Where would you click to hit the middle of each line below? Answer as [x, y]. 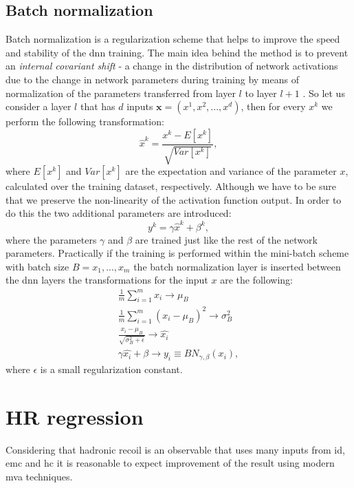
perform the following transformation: [85, 121]
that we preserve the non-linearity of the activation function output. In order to [174, 199]
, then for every [273, 106]
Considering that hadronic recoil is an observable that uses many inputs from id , [175, 449]
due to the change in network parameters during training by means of [152, 79]
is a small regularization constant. [111, 369]
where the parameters [51, 239]
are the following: [256, 280]
